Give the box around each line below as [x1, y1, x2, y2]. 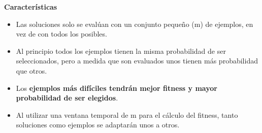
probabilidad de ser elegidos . [16, 92, 118, 103]
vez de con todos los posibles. [16, 28, 107, 39]
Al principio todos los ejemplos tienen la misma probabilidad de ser [16, 45, 226, 56]
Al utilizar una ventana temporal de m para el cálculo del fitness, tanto [16, 109, 238, 120]
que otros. [16, 65, 47, 76]
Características [4, 2, 57, 12]
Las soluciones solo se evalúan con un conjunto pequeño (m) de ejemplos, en [16, 18, 253, 29]
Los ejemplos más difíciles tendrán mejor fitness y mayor [16, 82, 217, 93]
